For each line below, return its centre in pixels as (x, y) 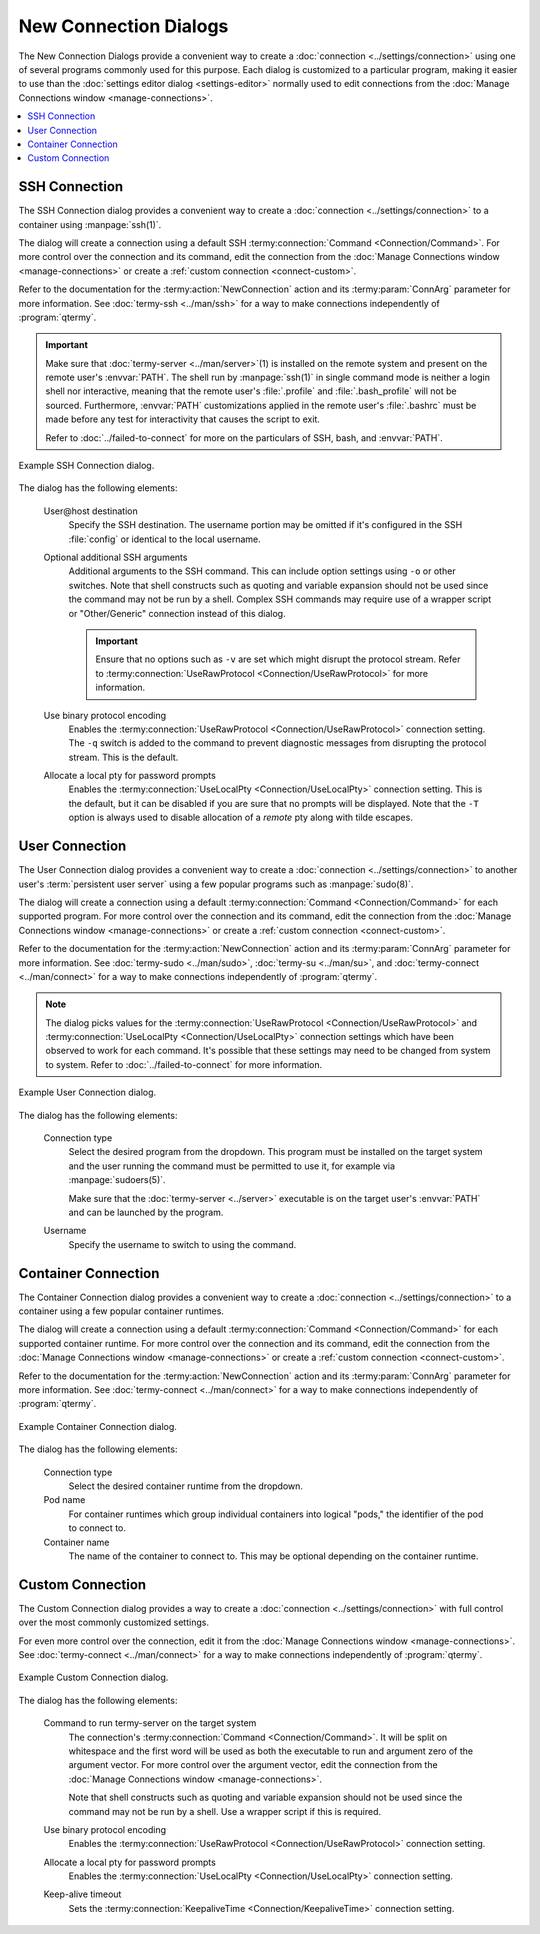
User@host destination (91, 511)
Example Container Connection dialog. (97, 1426)
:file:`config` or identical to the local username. (165, 539)
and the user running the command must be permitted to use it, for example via (231, 1166)
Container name (76, 1542)
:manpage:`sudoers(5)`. (117, 1180)
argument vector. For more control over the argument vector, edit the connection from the (253, 1765)
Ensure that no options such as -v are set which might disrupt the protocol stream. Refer (278, 659)
